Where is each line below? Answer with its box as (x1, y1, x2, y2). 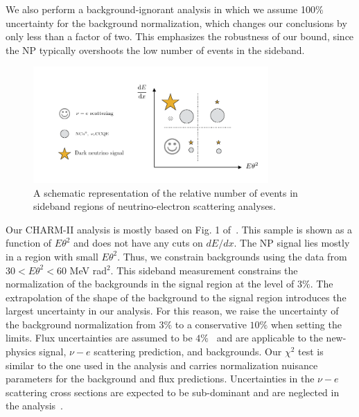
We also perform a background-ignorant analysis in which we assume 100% (6, 2, 324, 16)
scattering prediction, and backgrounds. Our (94, 344, 282, 359)
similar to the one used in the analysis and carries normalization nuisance (6, 357, 318, 372)
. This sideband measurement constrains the (110, 263, 298, 277)
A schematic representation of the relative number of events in (33, 185, 298, 199)
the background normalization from (6, 317, 156, 331)
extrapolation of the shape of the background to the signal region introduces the (6, 290, 347, 304)
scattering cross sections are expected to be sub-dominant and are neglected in (6, 384, 340, 399)
